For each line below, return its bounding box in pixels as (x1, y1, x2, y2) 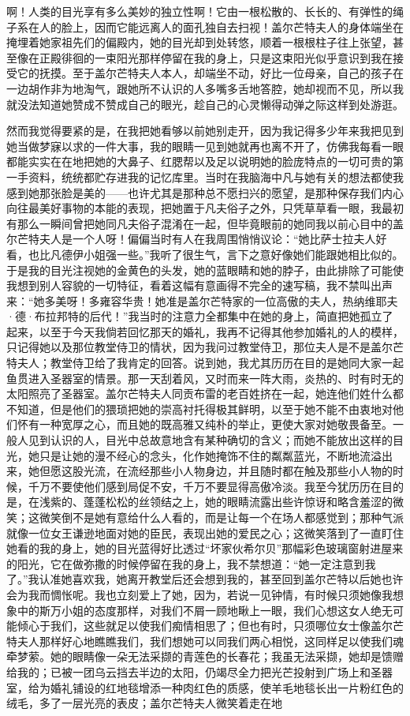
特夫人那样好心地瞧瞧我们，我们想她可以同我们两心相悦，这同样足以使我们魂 (6, 632, 404, 649)
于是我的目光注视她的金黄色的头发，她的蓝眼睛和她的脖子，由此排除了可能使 (6, 261, 404, 278)
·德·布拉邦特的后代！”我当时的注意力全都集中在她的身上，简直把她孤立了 (6, 308, 393, 324)
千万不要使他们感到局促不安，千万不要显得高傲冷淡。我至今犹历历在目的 (28, 478, 404, 494)
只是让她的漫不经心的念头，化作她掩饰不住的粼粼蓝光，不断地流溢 (39, 447, 382, 463)
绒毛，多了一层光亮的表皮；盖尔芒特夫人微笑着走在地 (6, 695, 282, 711)
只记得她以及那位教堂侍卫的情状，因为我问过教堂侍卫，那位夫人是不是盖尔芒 (6, 339, 404, 355)
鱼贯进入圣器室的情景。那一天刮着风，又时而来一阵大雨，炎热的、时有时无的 (6, 369, 404, 386)
